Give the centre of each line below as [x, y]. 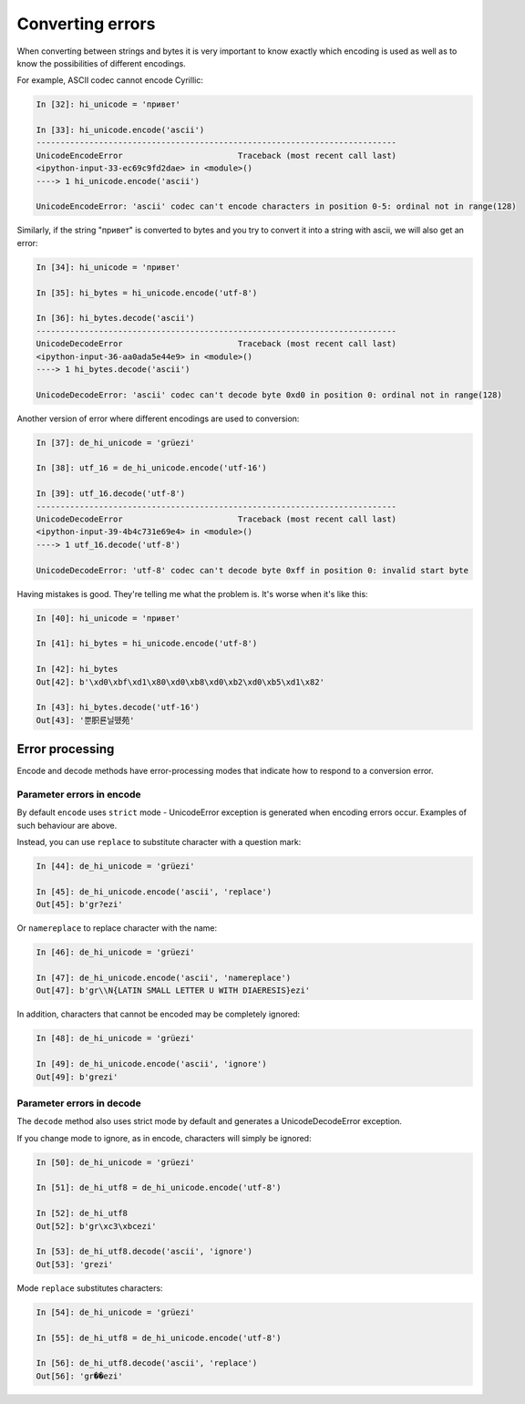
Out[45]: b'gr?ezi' [79, 904]
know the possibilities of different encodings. [101, 63]
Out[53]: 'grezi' [75, 1264]
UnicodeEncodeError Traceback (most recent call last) [216, 155]
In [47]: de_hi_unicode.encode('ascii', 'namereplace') [164, 978]
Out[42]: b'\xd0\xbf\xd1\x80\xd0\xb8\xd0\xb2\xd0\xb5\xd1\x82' [180, 682]
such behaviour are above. [67, 825]
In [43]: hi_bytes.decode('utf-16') [118, 707]
